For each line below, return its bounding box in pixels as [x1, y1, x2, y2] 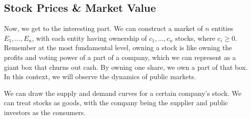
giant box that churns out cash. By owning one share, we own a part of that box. [4, 61, 248, 72]
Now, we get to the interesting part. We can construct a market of [4, 23, 203, 33]
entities [211, 23, 233, 33]
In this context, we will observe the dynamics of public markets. [4, 71, 196, 82]
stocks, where [175, 32, 215, 43]
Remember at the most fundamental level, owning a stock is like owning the [4, 42, 232, 53]
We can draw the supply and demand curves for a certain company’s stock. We [4, 88, 242, 98]
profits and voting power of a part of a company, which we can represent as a [4, 52, 236, 62]
